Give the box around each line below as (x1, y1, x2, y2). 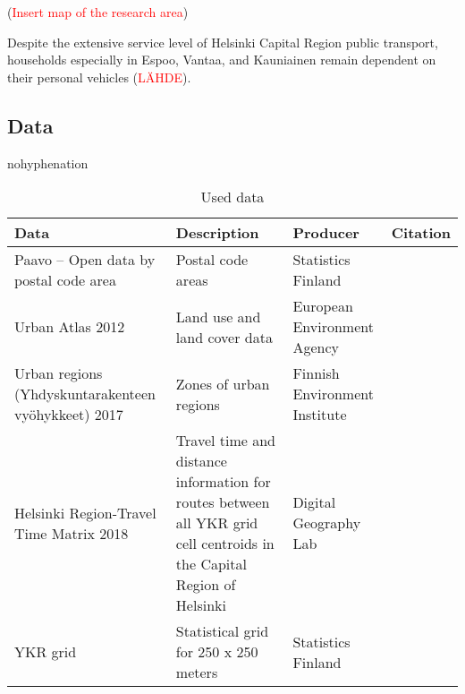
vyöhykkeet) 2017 (14, 404, 123, 425)
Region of (175, 574, 236, 595)
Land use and (175, 305, 261, 327)
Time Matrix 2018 (14, 522, 129, 544)
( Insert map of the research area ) (7, 3, 189, 21)
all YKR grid (175, 512, 258, 534)
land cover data (175, 326, 273, 347)
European (292, 296, 353, 317)
